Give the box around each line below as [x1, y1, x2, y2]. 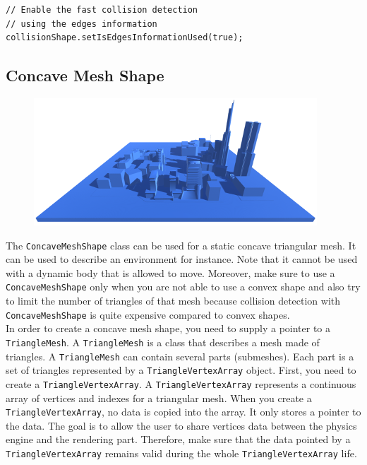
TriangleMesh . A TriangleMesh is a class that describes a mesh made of [6, 334, 320, 349]
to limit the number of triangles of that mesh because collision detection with [6, 293, 341, 308]
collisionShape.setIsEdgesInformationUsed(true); [6, 33, 243, 43]
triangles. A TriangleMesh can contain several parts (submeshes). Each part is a [6, 348, 354, 363]
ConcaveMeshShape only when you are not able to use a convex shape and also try [6, 279, 361, 294]
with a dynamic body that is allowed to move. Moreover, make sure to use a [6, 265, 335, 280]
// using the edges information [6, 18, 157, 29]
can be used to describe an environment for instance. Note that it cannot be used [6, 252, 358, 266]
